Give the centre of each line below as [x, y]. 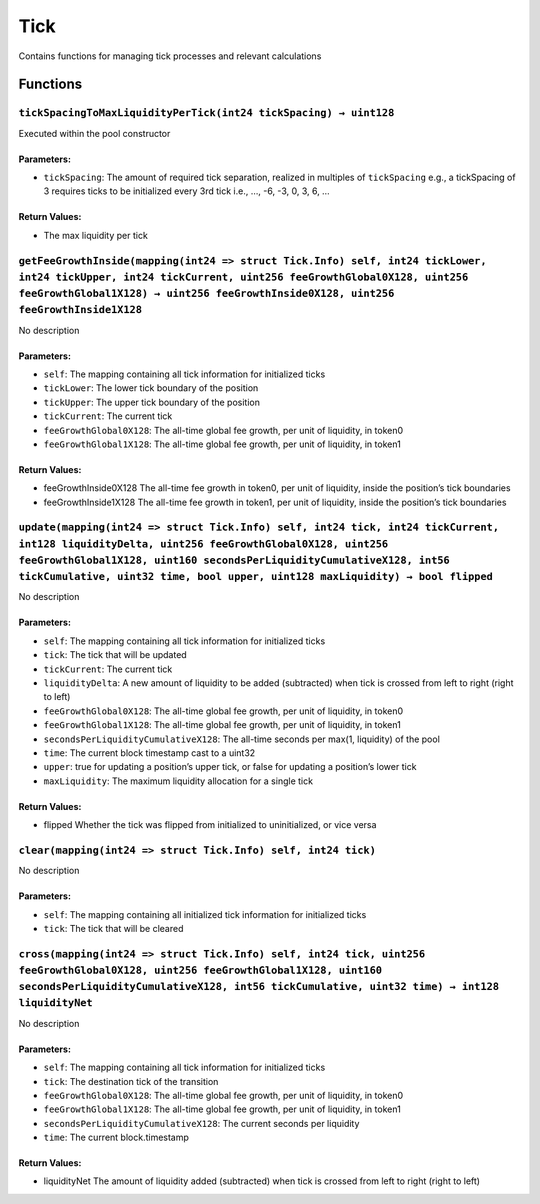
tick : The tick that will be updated [115, 655]
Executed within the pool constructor [94, 133]
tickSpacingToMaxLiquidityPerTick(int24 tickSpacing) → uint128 [206, 113]
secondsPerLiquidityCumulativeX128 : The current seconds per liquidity [201, 1123]
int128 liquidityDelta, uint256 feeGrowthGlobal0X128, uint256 [203, 543]
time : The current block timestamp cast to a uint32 [149, 752]
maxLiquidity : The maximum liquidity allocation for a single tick [178, 781]
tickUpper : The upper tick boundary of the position [151, 402]
